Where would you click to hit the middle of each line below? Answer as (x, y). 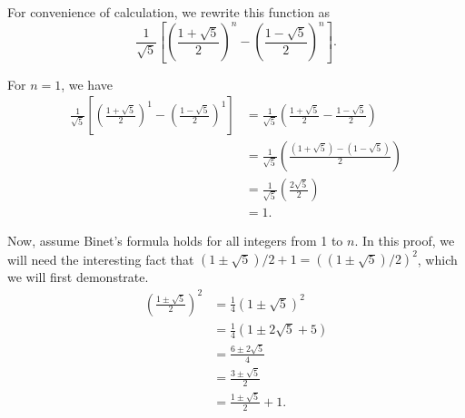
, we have (87, 84)
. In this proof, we (405, 241)
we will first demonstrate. (78, 277)
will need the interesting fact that (101, 259)
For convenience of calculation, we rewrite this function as (169, 12)
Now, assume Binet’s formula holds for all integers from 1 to (175, 241)
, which (437, 259)
